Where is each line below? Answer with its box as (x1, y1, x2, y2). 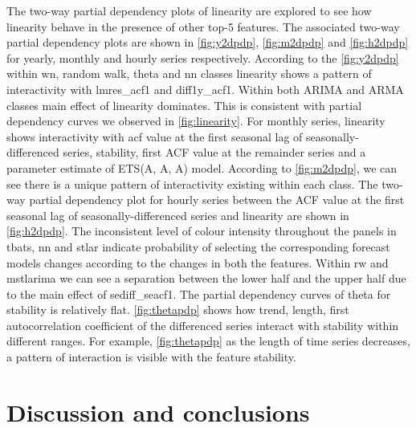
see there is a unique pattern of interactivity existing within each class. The (6, 175, 378, 192)
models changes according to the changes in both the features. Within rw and (6, 254, 389, 271)
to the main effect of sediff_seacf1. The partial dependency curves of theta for (6, 285, 391, 302)
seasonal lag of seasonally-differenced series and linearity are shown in (6, 206, 349, 223)
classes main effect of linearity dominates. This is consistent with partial (6, 96, 362, 113)
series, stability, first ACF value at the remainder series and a (63, 144, 366, 161)
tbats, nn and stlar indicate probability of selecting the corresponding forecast (6, 238, 390, 255)
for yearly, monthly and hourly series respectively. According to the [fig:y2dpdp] (6, 49, 399, 66)
